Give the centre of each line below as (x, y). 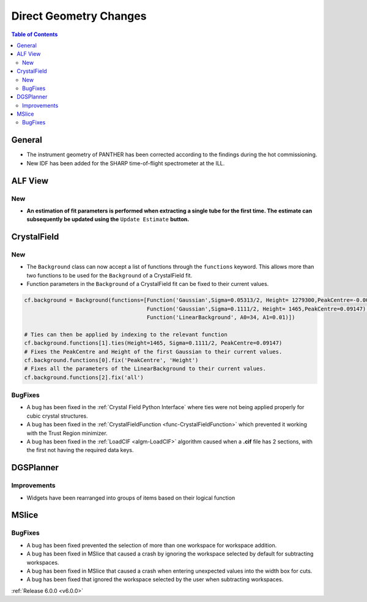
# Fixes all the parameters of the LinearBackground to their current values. (145, 369)
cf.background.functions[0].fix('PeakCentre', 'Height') (111, 360)
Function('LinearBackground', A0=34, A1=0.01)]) (221, 318)
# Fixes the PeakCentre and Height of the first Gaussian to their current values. (153, 352)
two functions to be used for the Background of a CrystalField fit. (109, 275)
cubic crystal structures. (57, 416)
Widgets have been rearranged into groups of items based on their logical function (131, 498)
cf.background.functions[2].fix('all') (84, 377)
